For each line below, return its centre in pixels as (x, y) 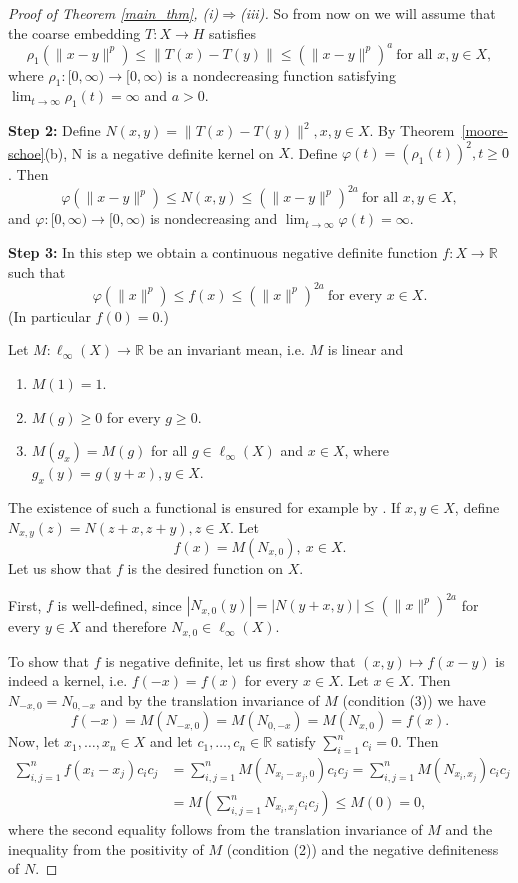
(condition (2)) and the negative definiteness (362, 848)
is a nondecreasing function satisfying (281, 74)
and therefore (126, 626)
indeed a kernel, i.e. (68, 680)
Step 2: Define (54, 130)
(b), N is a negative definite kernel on (159, 152)
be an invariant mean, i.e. (226, 349)
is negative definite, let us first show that (230, 660)
